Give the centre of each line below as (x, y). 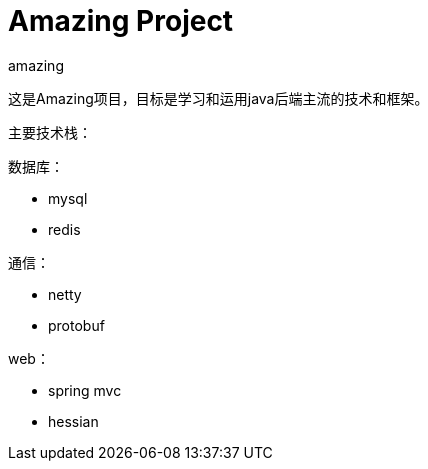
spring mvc (85, 390)
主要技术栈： (50, 132)
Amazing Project (121, 21)
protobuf (76, 325)
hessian (73, 421)
